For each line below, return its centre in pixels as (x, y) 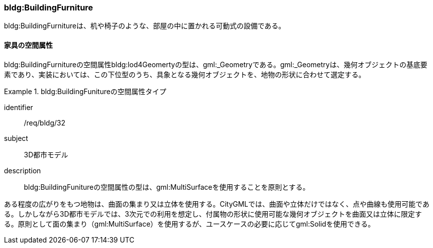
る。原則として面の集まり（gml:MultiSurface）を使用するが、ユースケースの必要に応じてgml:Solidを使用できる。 (190, 224)
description (23, 170)
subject (16, 138)
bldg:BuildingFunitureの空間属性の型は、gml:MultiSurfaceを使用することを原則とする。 (167, 187)
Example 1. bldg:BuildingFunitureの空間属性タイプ (85, 91)
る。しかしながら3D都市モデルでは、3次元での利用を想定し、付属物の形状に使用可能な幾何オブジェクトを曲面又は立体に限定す (213, 214)
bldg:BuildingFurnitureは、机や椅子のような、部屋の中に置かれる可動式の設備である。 (145, 26)
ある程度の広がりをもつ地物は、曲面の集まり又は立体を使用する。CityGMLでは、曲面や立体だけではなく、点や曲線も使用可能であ (217, 204)
